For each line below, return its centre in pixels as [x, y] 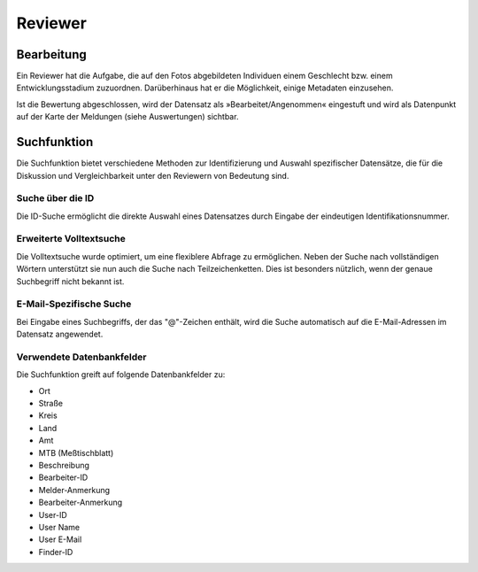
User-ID [53, 514]
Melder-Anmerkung [74, 490]
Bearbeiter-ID [63, 477]
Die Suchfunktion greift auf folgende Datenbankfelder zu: [121, 375]
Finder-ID [56, 552]
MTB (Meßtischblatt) [76, 452]
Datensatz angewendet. [60, 334]
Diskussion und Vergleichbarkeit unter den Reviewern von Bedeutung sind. [153, 175]
